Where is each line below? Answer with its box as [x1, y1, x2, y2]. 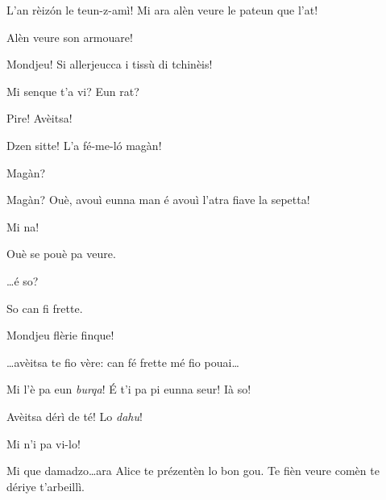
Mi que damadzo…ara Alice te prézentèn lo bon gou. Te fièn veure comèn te [6, 462, 380, 479]
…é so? [6, 272, 39, 289]
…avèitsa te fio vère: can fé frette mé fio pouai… [6, 353, 239, 370]
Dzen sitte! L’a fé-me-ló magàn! [6, 136, 162, 153]
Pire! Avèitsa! [6, 110, 73, 127]
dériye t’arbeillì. [6, 477, 85, 494]
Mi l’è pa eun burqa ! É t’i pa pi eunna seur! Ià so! [6, 381, 251, 398]
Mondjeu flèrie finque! [6, 327, 114, 344]
